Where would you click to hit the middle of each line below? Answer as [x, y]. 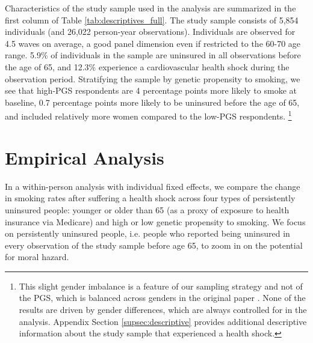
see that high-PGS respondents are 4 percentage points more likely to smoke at [151, 90]
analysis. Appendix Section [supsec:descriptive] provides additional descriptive [163, 321]
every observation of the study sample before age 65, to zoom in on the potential [154, 245]
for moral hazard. [37, 257]
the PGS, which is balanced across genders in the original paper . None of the [162, 298]
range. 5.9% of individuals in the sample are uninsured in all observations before [153, 55]
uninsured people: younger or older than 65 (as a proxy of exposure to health [147, 209]
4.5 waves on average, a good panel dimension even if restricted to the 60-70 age [153, 43]
